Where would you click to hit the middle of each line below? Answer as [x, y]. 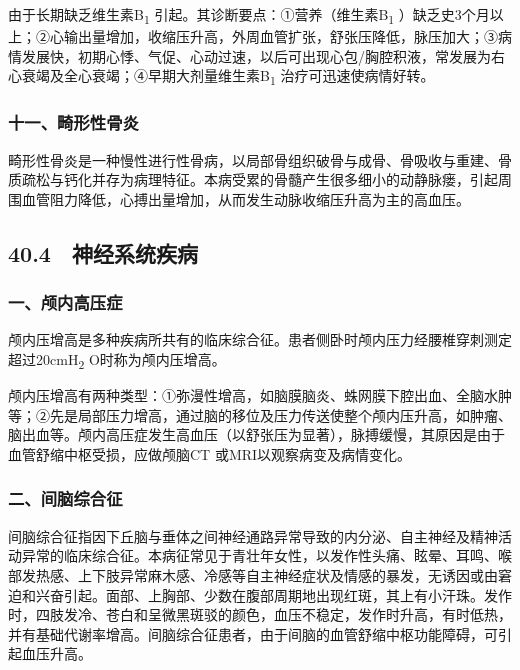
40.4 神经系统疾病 [103, 252]
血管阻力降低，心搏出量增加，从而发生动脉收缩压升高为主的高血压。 [245, 198]
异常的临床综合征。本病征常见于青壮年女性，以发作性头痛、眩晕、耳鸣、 [259, 555]
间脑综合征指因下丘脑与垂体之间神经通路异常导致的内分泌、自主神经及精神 [253, 535]
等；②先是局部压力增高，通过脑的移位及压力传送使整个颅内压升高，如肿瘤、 [260, 414]
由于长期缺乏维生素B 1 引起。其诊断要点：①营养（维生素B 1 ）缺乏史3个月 [249, 15]
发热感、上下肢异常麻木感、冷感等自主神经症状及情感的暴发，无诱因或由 [259, 574]
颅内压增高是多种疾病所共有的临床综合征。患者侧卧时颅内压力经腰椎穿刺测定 [260, 339]
